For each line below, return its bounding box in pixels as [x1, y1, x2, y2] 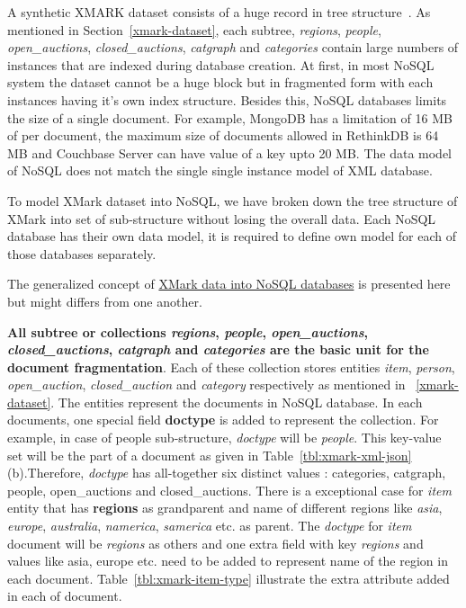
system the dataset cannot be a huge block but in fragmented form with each [7, 73, 434, 92]
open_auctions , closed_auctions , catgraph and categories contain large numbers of [7, 38, 459, 57]
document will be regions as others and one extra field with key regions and [7, 533, 424, 552]
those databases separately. [7, 244, 157, 263]
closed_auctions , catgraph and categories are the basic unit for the [7, 340, 429, 359]
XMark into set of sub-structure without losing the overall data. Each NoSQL [7, 209, 436, 228]
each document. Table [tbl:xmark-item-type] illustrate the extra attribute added [7, 568, 450, 587]
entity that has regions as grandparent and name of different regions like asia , [7, 498, 443, 517]
